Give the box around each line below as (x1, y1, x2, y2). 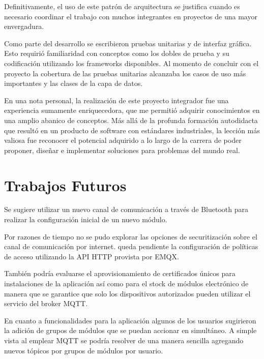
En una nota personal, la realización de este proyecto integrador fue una (4, 95, 229, 105)
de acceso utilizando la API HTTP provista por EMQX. (4, 251, 179, 261)
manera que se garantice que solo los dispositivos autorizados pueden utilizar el (4, 288, 251, 298)
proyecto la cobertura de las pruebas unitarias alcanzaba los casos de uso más (4, 68, 246, 78)
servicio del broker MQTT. (4, 298, 88, 309)
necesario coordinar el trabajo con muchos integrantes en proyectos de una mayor (4, 11, 257, 21)
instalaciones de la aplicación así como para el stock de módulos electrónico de (4, 278, 249, 288)
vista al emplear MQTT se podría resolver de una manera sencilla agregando (4, 335, 244, 345)
